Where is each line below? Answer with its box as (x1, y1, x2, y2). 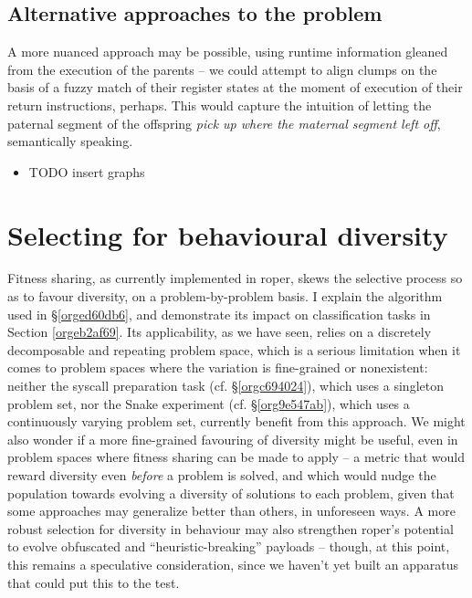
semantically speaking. (7, 131, 133, 151)
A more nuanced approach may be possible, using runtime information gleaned (7, 42, 448, 61)
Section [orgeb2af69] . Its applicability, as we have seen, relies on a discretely (7, 322, 432, 341)
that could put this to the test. (7, 572, 180, 592)
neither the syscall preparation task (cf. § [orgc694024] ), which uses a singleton (7, 376, 444, 395)
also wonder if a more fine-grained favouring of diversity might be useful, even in (7, 429, 458, 448)
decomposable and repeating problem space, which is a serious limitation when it (7, 340, 461, 359)
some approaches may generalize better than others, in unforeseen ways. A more (7, 501, 456, 520)
